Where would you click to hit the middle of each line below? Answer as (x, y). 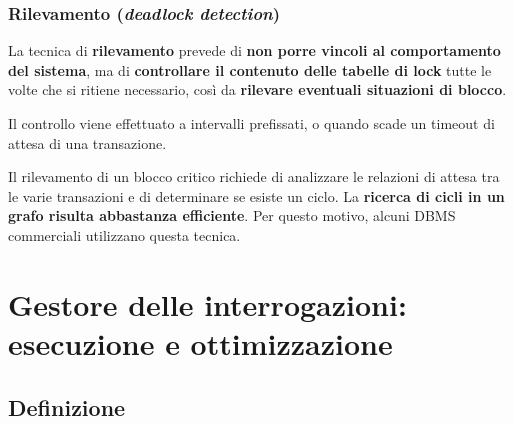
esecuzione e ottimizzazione (200, 342)
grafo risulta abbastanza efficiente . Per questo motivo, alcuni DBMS (232, 215)
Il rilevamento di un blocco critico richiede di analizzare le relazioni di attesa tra (254, 176)
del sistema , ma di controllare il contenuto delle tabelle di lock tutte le (250, 69)
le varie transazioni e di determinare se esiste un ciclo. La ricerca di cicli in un (256, 195)
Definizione (67, 406)
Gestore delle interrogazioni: (207, 303)
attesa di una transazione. (87, 142)
